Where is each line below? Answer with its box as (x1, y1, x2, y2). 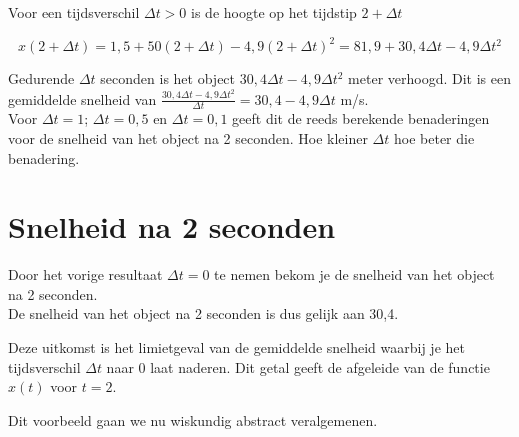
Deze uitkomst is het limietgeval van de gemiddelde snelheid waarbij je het (8, 337, 465, 358)
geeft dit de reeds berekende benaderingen (232, 108, 490, 129)
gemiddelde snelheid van (8, 88, 157, 109)
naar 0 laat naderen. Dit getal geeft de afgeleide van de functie (106, 356, 490, 377)
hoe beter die (394, 127, 475, 148)
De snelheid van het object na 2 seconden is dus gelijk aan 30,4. (8, 303, 399, 324)
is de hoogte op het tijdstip (191, 2, 357, 22)
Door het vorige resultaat (8, 264, 163, 285)
